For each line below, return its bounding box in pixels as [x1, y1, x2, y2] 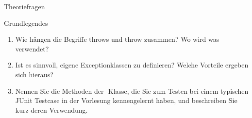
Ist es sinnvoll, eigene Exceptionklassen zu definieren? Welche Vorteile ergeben [15, 60, 249, 70]
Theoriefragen [4, 1, 45, 11]
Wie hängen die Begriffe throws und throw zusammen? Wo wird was [15, 34, 219, 44]
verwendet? [15, 43, 49, 53]
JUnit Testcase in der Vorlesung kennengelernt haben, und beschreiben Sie [15, 95, 237, 105]
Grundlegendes [4, 17, 48, 28]
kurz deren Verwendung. [15, 104, 88, 115]
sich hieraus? [15, 69, 53, 79]
